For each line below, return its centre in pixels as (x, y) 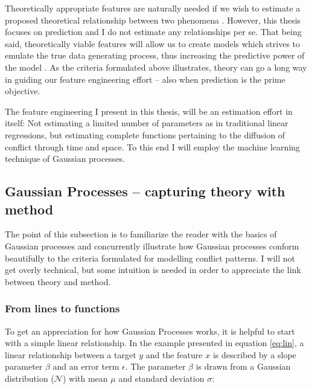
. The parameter (155, 366)
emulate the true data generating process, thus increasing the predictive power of (155, 55)
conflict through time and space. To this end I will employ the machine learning (153, 146)
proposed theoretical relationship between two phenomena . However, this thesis (153, 20)
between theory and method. (58, 281)
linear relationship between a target (71, 354)
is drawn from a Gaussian (243, 366)
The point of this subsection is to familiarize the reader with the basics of (141, 234)
